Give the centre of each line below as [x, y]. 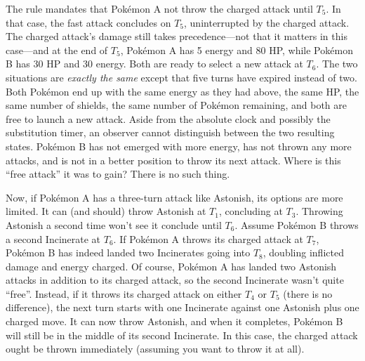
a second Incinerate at [53, 238]
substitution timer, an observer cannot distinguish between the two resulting [170, 132]
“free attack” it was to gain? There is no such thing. [118, 174]
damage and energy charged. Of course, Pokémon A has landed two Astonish [171, 266]
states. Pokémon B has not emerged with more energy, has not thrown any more [179, 146]
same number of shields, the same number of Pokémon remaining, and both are [176, 105]
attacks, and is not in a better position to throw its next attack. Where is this [173, 160]
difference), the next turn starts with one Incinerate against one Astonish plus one [182, 307]
